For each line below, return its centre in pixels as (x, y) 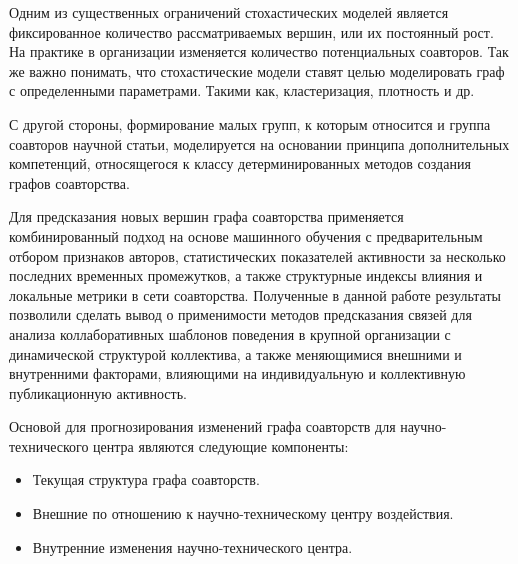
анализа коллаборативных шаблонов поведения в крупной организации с (230, 333)
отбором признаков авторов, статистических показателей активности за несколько (257, 255)
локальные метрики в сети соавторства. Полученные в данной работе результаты (255, 294)
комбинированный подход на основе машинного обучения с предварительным (246, 235)
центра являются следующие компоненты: (221, 445)
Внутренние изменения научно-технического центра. (192, 546)
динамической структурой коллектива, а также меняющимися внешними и (235, 353)
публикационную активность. (98, 392)
